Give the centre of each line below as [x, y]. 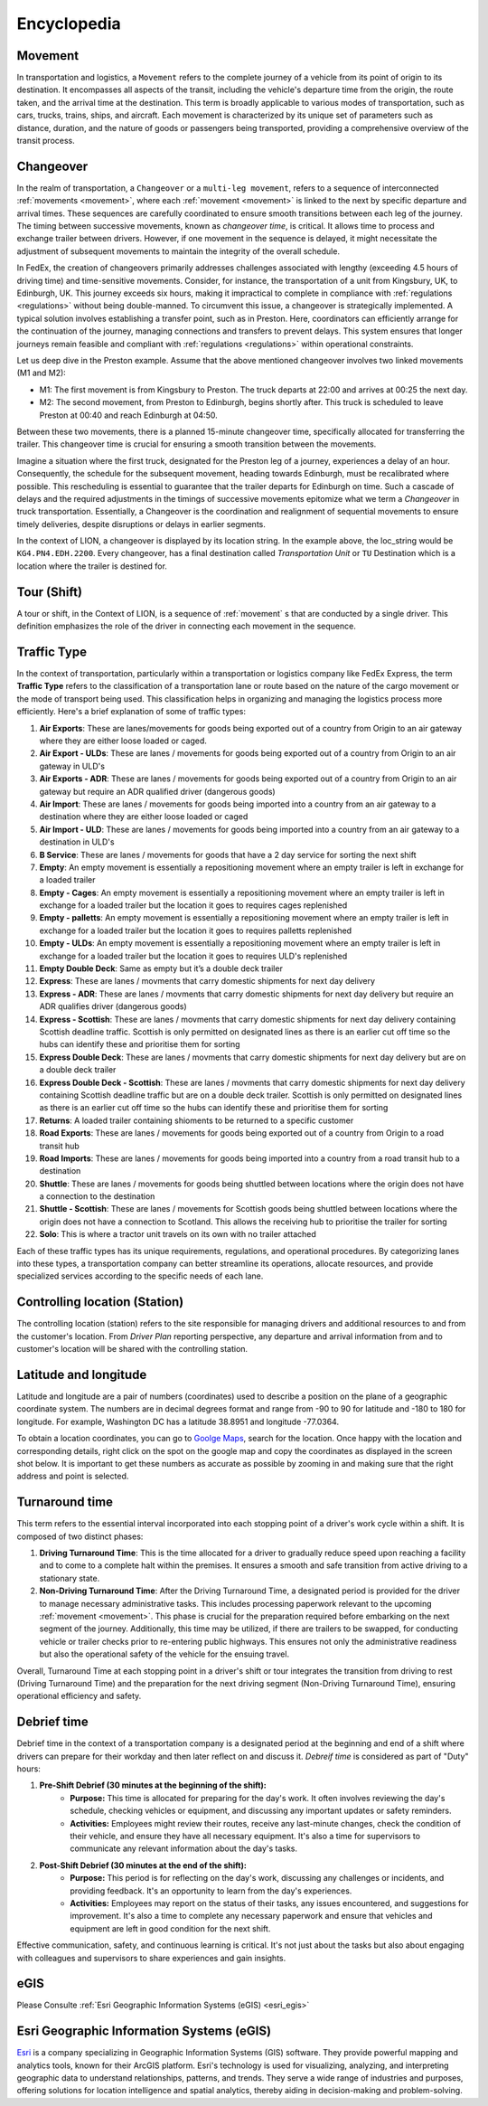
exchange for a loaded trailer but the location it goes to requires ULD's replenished [193, 956]
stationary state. [70, 1578]
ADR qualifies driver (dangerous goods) [113, 1006]
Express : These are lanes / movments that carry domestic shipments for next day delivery [207, 981]
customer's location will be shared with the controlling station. [132, 1349]
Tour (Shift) [50, 592]
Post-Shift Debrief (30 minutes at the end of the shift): [143, 1865]
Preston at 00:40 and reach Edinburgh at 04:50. [128, 415]
